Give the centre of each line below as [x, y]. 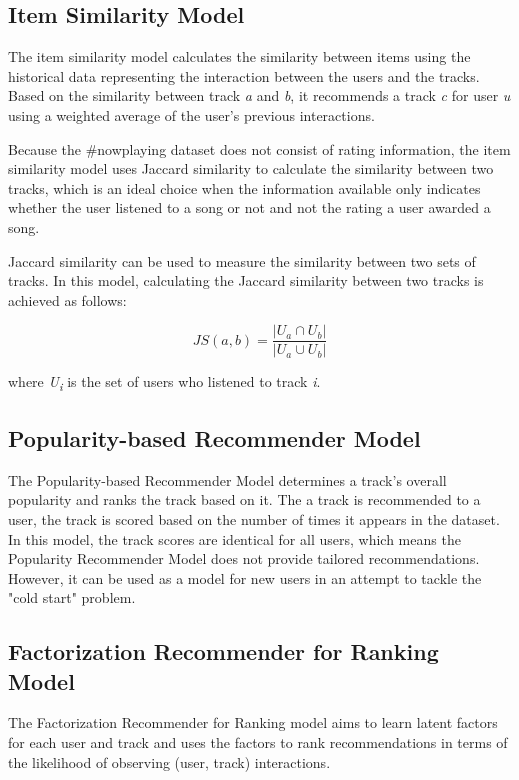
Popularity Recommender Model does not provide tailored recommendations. [244, 558]
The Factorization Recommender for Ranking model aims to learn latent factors [253, 722]
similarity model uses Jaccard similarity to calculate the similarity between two [251, 168]
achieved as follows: [67, 299]
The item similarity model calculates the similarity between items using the [239, 56]
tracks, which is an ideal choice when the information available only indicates [244, 187]
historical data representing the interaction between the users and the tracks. [244, 75]
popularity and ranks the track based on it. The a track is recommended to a [244, 499]
